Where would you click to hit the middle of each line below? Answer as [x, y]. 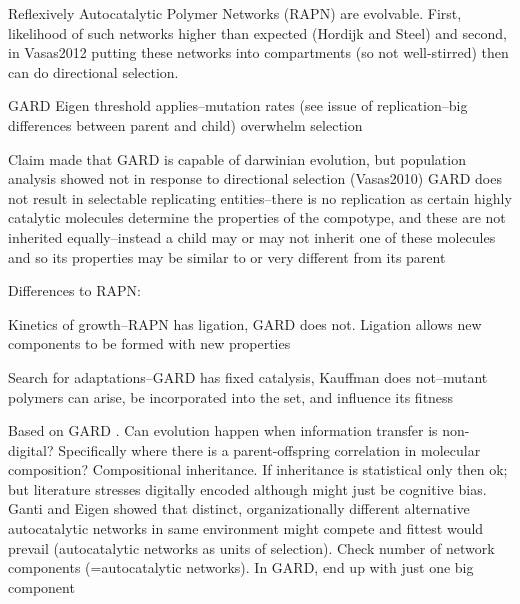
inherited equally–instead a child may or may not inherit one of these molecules [252, 236]
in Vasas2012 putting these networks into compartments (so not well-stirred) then [258, 52]
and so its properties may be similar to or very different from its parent [227, 256]
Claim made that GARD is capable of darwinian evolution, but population [237, 158]
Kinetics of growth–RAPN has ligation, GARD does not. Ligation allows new [245, 323]
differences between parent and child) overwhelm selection [185, 124]
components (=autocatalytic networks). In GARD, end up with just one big [241, 567]
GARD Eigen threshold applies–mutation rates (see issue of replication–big [238, 105]
